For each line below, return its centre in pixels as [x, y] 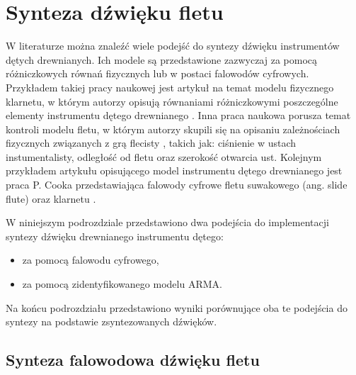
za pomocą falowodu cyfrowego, [91, 260]
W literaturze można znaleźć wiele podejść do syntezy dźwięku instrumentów [173, 46]
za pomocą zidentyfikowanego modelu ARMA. [122, 284]
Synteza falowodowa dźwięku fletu [133, 360]
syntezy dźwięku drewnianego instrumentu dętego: [115, 236]
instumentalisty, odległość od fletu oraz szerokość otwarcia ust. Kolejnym [164, 156]
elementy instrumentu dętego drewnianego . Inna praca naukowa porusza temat [178, 115]
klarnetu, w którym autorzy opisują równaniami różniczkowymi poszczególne [172, 101]
